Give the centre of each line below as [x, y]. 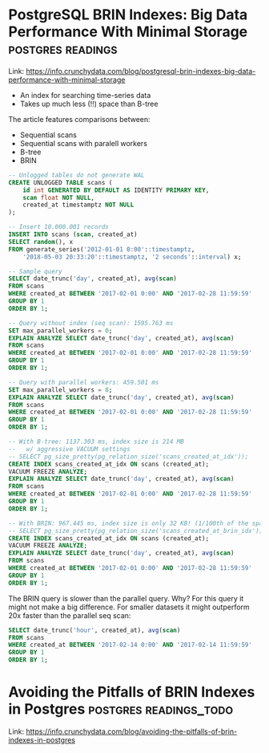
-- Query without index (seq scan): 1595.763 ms [91, 323]
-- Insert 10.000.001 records [59, 227]
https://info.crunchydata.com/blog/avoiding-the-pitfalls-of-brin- [132, 731]
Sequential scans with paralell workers [84, 143]
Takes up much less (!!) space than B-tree [89, 104]
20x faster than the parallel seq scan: [70, 615]
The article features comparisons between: [79, 119]
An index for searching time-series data [85, 95]
